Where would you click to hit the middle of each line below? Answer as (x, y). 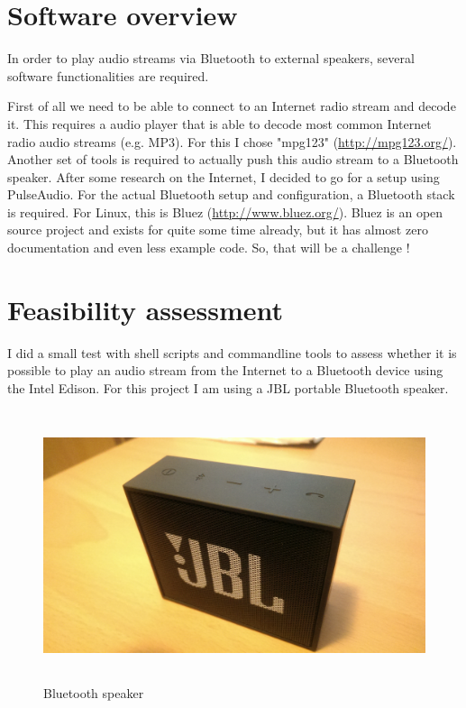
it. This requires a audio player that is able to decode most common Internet (219, 123)
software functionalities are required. (108, 75)
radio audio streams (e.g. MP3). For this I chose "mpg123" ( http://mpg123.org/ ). (232, 141)
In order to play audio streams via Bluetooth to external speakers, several (211, 58)
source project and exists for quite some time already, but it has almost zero (218, 230)
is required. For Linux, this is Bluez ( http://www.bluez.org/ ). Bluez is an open (225, 211)
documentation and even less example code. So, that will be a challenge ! (209, 248)
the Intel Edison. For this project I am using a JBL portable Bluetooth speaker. (228, 387)
